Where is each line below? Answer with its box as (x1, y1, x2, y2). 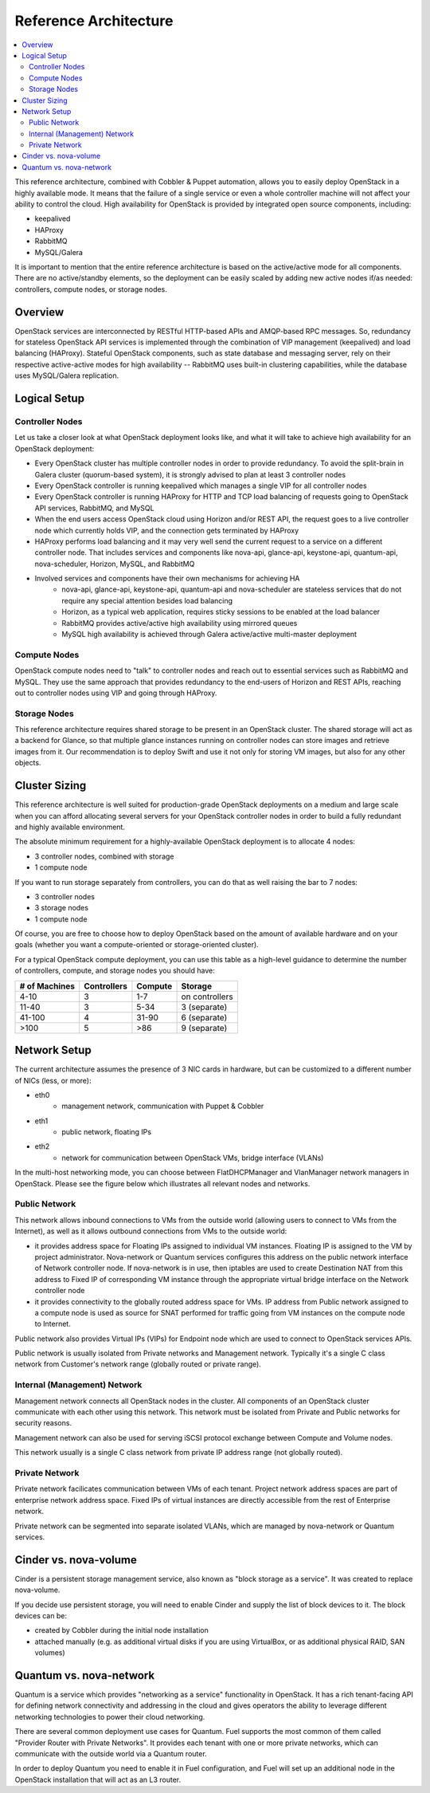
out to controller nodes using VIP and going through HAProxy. (14, 688, 217, 698)
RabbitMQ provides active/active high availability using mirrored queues (61, 618, 298, 627)
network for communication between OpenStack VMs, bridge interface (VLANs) (61, 1153, 324, 1162)
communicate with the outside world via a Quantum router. (14, 1749, 207, 1758)
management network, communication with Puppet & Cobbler (61, 1101, 264, 1111)
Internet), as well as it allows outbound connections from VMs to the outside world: (14, 1226, 287, 1236)
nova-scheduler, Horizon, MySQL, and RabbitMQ (34, 559, 195, 568)
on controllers (181, 991, 234, 1002)
